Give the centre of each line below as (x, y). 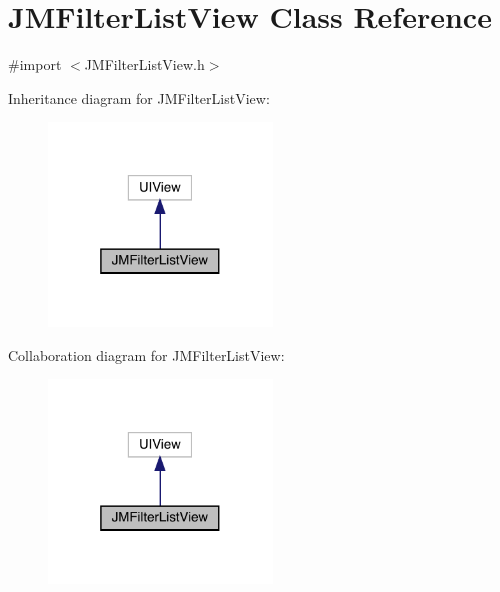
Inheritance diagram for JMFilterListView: (139, 97)
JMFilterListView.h (144, 64)
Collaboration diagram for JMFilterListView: (146, 354)
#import (35, 64)
